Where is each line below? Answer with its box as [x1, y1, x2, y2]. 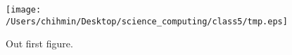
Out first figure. [6, 36, 73, 51]
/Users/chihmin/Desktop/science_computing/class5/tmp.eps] [6, 16, 288, 26]
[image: [6, 5, 42, 15]
